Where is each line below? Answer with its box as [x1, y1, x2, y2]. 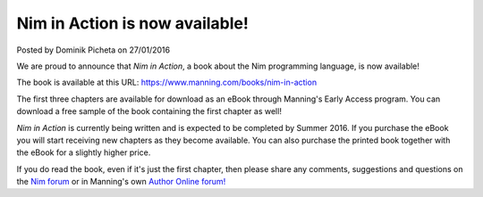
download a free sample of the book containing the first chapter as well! [16, 106, 282, 117]
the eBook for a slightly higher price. [16, 147, 151, 158]
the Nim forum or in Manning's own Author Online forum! [16, 176, 226, 187]
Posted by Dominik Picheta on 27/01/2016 [16, 45, 170, 55]
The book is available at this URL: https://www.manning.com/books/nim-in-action [16, 77, 318, 88]
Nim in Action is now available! [16, 13, 250, 33]
